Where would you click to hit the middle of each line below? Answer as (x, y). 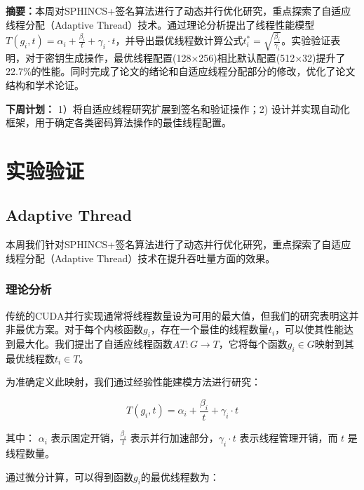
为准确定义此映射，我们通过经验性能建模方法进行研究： (133, 382)
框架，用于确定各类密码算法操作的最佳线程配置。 (119, 122)
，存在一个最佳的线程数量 (209, 329)
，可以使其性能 (310, 329)
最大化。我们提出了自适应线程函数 (94, 344)
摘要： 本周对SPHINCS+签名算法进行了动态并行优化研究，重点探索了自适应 (178, 11)
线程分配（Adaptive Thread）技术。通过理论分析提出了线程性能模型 (160, 24)
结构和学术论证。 (45, 84)
